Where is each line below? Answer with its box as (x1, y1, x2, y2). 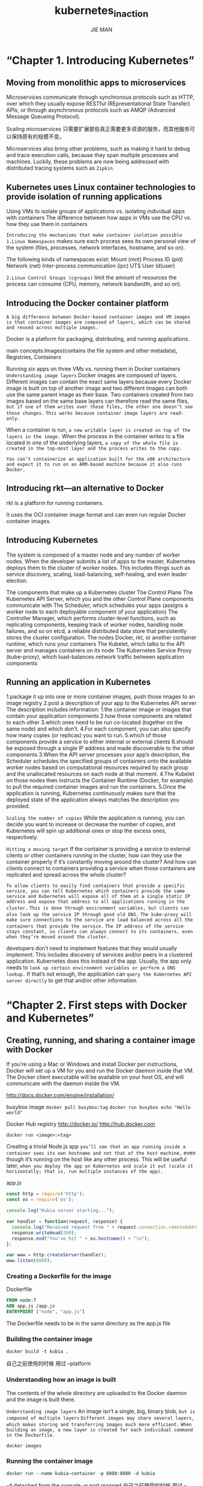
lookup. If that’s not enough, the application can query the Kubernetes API (6, 971, 192, 978)
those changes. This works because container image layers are (6, 410, 168, 416)
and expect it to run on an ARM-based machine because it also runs (6, 461, 182, 467)
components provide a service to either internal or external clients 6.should (6, 738, 193, 746)
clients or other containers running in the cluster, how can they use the (6, 852, 182, 859)
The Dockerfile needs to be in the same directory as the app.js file (6, 1320, 171, 1327)
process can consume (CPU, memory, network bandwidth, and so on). (6, 280, 182, 288)
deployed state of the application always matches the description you (6, 796, 179, 803)
